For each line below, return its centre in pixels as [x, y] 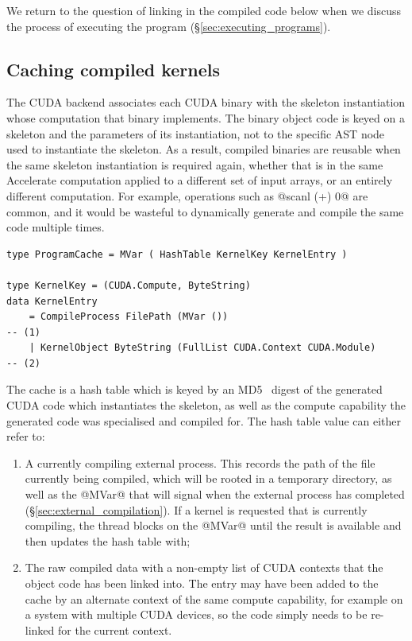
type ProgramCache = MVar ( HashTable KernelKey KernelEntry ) [177, 254]
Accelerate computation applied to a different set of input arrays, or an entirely [200, 180]
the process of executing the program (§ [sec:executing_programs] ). [169, 26]
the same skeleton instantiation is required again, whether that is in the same [195, 164]
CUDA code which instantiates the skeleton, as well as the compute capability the [206, 405]
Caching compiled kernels [113, 69]
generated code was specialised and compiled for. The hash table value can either [204, 420]
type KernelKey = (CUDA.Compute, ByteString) [129, 285]
